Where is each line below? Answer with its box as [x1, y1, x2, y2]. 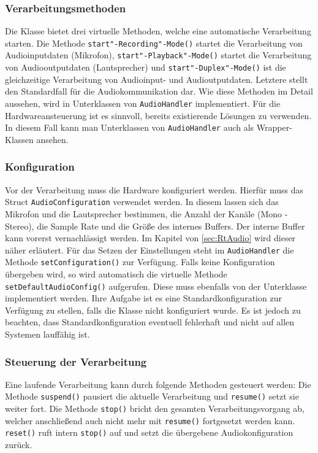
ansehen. [36, 133, 69, 145]
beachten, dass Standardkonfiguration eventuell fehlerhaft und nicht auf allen [5, 316, 295, 328]
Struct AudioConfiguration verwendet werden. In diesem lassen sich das [5, 195, 279, 208]
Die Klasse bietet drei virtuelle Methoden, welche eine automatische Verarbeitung [5, 25, 311, 37]
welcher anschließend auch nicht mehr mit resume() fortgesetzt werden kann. [5, 414, 295, 427]
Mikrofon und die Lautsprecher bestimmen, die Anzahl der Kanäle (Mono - [5, 207, 288, 220]
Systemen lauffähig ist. [5, 328, 90, 341]
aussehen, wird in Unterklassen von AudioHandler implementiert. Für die [5, 96, 281, 109]
